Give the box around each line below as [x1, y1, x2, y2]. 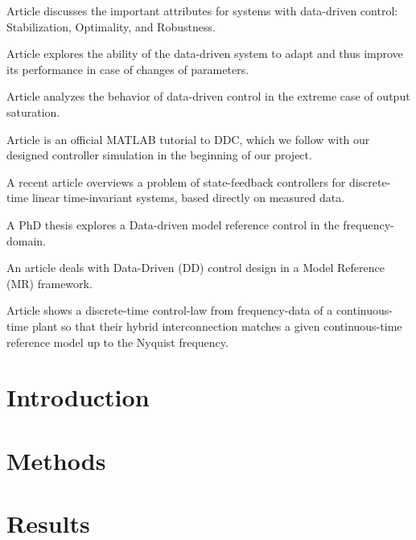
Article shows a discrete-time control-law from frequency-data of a [6, 302, 333, 319]
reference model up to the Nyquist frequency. [6, 333, 229, 350]
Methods [6, 443, 106, 476]
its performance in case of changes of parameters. [6, 60, 249, 77]
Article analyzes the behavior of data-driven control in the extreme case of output [6, 88, 410, 105]
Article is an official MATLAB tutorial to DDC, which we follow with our [6, 130, 370, 147]
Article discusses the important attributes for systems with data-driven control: [6, 2, 398, 19]
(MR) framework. [6, 274, 93, 291]
